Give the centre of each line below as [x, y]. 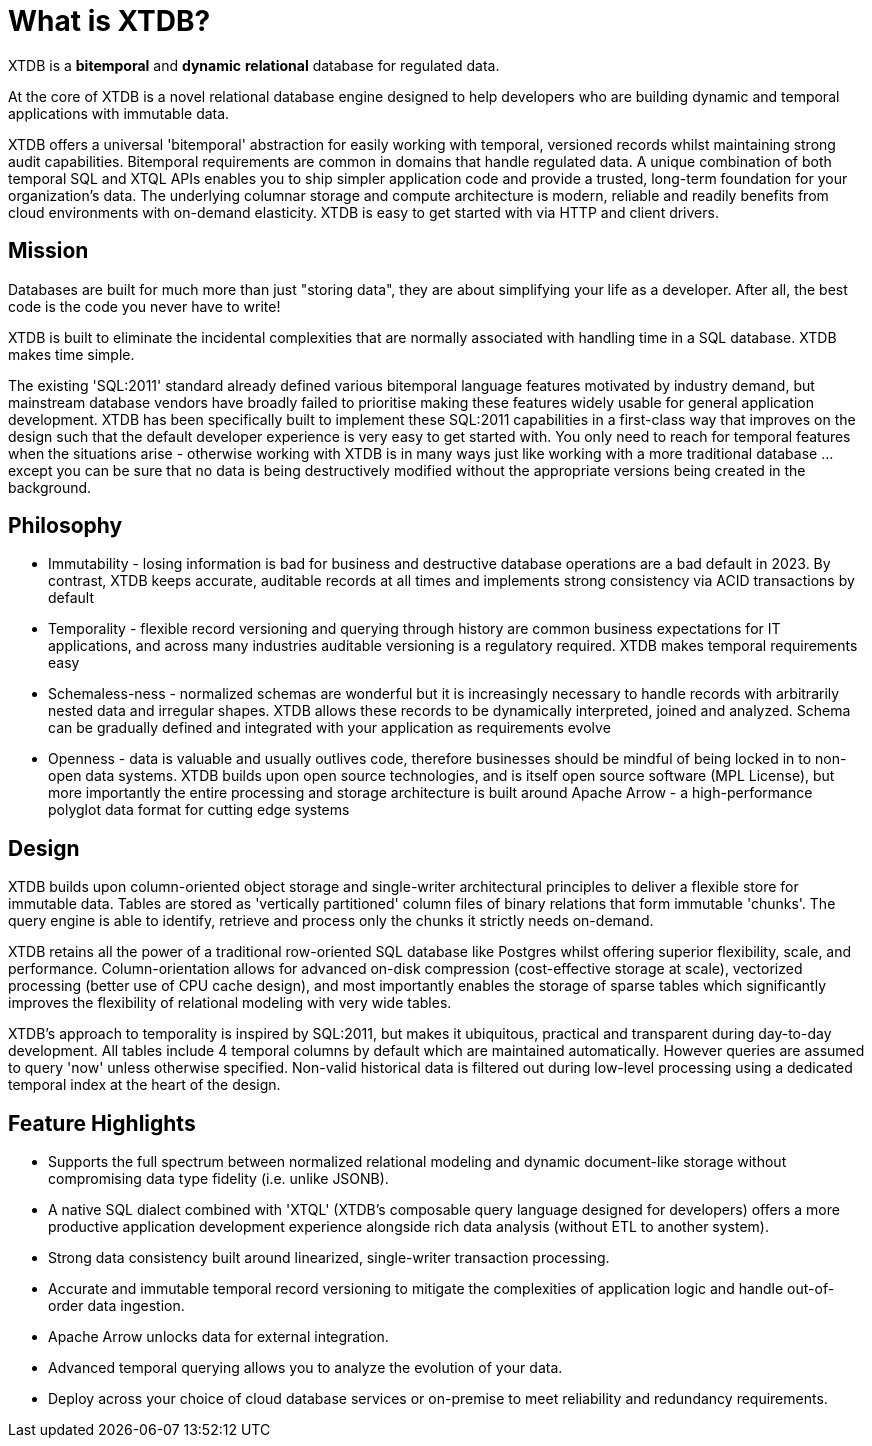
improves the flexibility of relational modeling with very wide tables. [230, 1003]
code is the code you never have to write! [144, 306]
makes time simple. [71, 354]
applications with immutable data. [119, 113]
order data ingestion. [116, 1306]
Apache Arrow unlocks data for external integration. [218, 1337]
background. [50, 487]
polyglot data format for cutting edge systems [199, 810]
